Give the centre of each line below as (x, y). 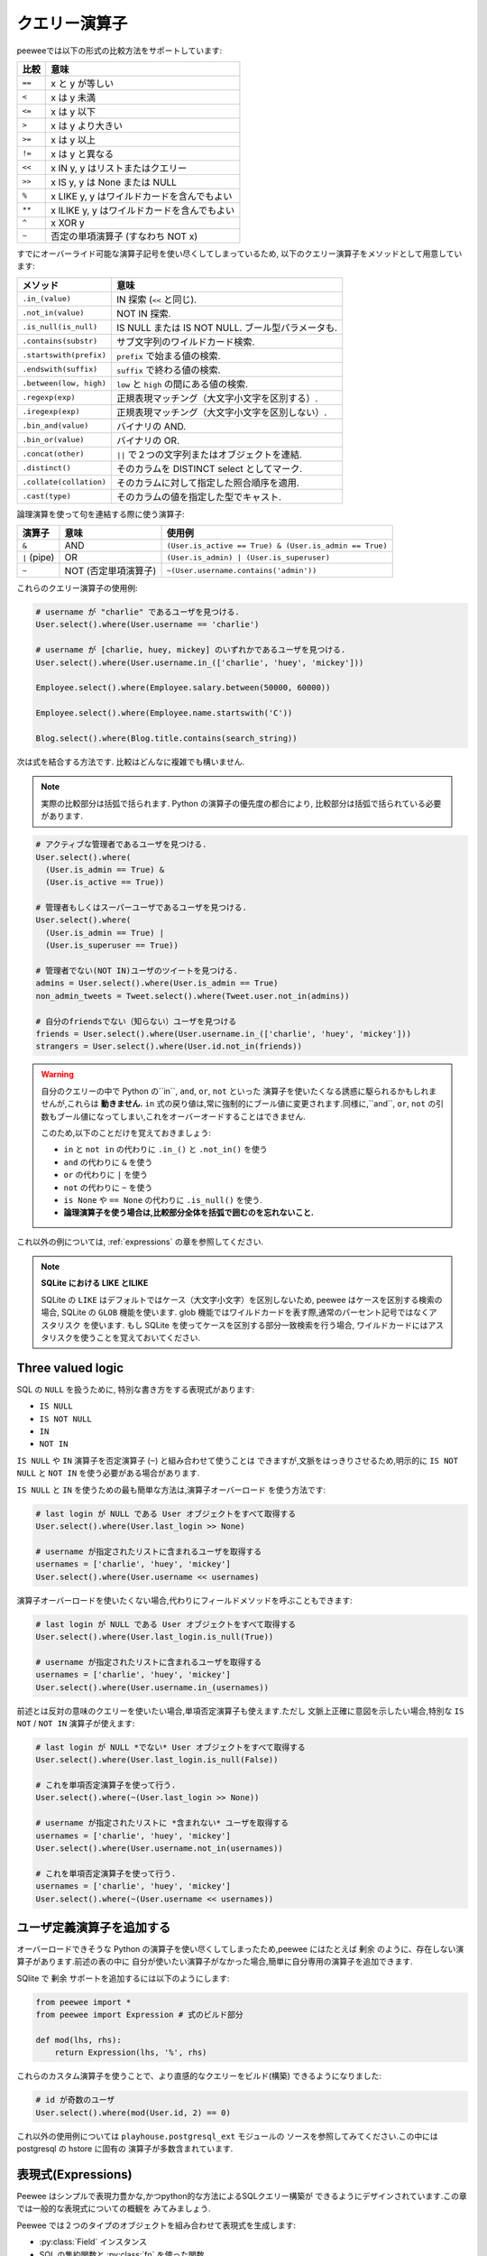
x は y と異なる (83, 153)
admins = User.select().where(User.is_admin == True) (157, 983)
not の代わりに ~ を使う (108, 1188)
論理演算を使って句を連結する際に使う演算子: (101, 513)
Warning (57, 1075)
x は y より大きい (87, 125)
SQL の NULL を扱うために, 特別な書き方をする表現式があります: (136, 1389)
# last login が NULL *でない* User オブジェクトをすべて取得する (170, 1747)
